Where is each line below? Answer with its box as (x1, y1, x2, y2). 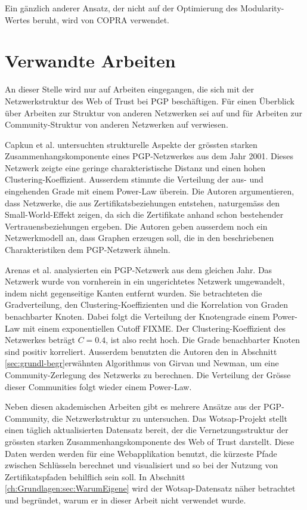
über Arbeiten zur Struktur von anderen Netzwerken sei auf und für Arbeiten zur (5, 106, 303, 119)
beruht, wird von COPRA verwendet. (32, 13, 169, 26)
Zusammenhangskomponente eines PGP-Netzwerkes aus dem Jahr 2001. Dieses (5, 150, 294, 162)
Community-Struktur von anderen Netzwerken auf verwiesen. (5, 118, 228, 131)
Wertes (5, 13, 30, 26)
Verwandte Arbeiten (5, 48, 176, 73)
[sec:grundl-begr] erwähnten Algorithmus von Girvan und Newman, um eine (5, 357, 279, 369)
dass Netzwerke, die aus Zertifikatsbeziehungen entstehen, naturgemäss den (5, 196, 280, 209)
